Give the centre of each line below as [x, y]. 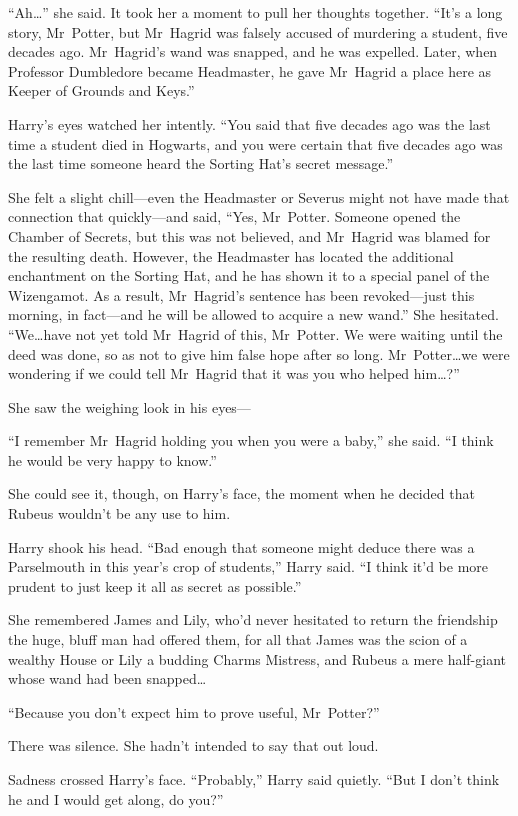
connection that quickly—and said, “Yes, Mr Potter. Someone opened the [234, 216]
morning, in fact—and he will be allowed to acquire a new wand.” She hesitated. [253, 314]
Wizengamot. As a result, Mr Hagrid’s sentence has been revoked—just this [241, 294]
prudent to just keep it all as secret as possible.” [155, 585]
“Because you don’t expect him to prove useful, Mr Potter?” [194, 711]
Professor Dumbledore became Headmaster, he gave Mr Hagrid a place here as [250, 70]
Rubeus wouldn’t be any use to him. [119, 513]
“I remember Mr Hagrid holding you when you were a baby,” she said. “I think [251, 440]
